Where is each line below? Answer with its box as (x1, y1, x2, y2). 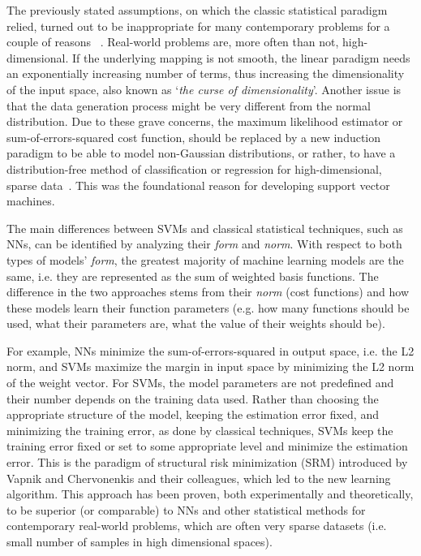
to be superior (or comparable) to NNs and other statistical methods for (6, 501, 366, 518)
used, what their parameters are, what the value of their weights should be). (6, 315, 385, 332)
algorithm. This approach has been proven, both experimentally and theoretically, (6, 485, 414, 502)
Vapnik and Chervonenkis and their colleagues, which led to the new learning (6, 469, 391, 486)
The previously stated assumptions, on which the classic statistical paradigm (6, 2, 388, 18)
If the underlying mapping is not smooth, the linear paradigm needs (71, 49, 410, 66)
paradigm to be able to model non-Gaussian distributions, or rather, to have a (6, 144, 396, 162)
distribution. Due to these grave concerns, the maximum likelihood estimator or (6, 113, 403, 130)
